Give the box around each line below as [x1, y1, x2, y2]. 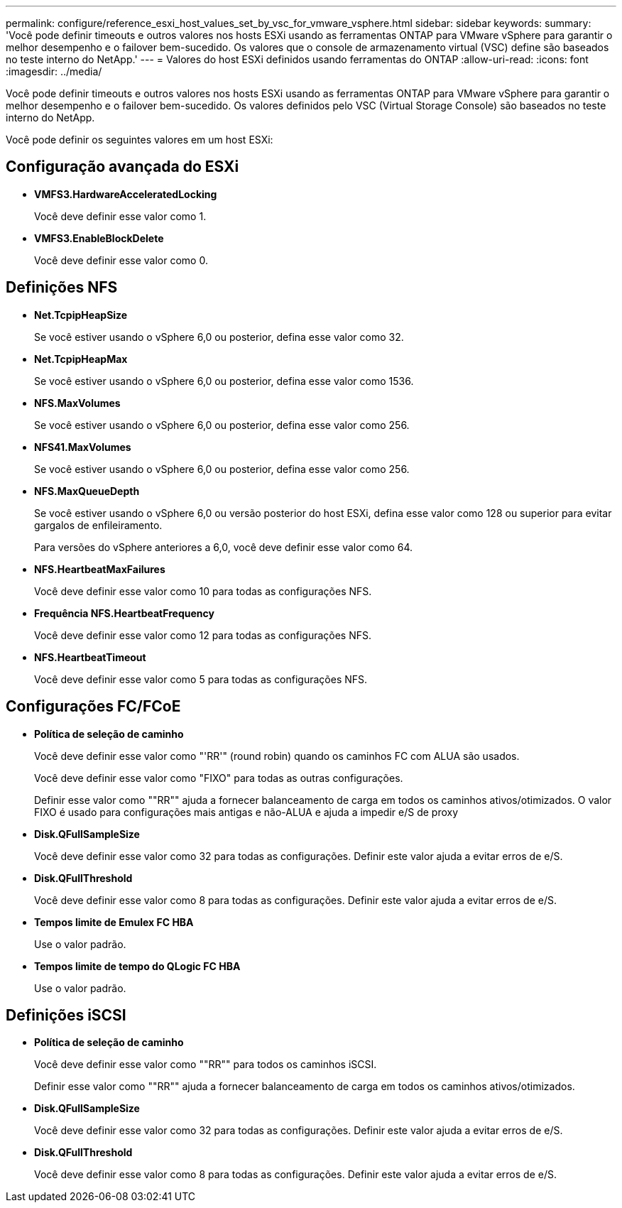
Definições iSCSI [6, 1006, 126, 1024]
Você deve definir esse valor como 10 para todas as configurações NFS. [34, 584, 372, 597]
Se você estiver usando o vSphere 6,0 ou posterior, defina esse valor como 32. [34, 330, 404, 343]
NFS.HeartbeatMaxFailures [34, 562, 165, 575]
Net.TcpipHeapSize [34, 308, 128, 321]
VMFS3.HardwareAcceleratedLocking [34, 187, 217, 200]
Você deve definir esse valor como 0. [34, 254, 208, 266]
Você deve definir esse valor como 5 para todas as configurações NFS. [34, 673, 368, 685]
